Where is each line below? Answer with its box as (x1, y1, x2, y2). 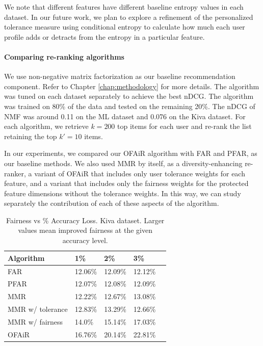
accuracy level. (62, 235, 108, 246)
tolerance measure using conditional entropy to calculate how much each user (4, 21, 245, 32)
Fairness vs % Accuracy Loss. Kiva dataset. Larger (6, 215, 165, 225)
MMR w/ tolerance (8, 304, 68, 314)
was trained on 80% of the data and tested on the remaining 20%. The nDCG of (4, 100, 255, 111)
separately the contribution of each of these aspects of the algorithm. (4, 198, 219, 208)
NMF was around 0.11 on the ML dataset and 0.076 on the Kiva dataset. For (4, 111, 246, 121)
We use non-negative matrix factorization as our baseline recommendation (4, 71, 235, 82)
